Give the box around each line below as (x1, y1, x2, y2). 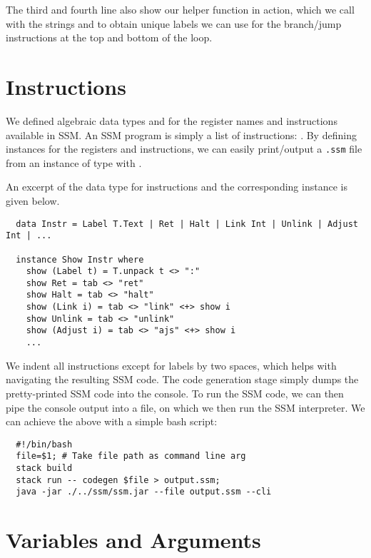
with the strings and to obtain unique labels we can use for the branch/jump (6, 16, 342, 31)
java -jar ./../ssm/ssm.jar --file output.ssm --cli (16, 487, 272, 497)
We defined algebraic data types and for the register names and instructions (6, 113, 337, 128)
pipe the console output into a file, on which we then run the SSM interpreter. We (6, 400, 365, 415)
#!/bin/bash (16, 439, 73, 450)
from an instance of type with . (6, 155, 142, 170)
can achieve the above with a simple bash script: (6, 414, 218, 429)
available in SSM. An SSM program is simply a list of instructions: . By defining (6, 127, 357, 142)
